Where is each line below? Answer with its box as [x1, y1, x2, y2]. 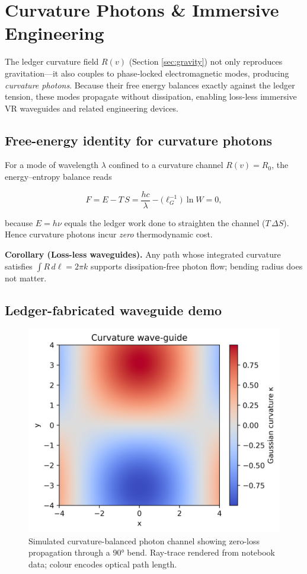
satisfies [5, 259, 33, 272]
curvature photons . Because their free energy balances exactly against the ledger [5, 78, 295, 91]
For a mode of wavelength [5, 158, 99, 171]
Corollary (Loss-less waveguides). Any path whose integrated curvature [5, 248, 281, 260]
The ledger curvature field [5, 55, 99, 68]
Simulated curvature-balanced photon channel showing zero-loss [28, 534, 260, 547]
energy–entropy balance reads [5, 170, 112, 183]
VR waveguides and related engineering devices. [5, 102, 178, 114]
